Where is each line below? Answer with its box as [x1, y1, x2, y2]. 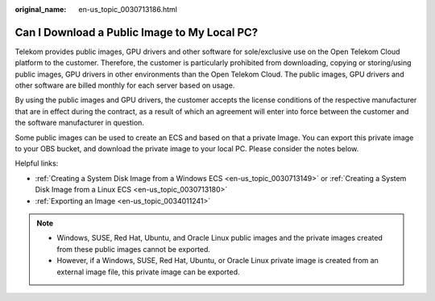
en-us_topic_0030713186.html [78, 5, 177, 14]
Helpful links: [14, 159, 59, 168]
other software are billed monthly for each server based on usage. [14, 80, 235, 90]
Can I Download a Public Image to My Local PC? [14, 25, 259, 39]
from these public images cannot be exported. [56, 244, 211, 254]
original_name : [14, 5, 67, 14]
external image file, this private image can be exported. [56, 266, 241, 277]
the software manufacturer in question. [14, 118, 145, 128]
